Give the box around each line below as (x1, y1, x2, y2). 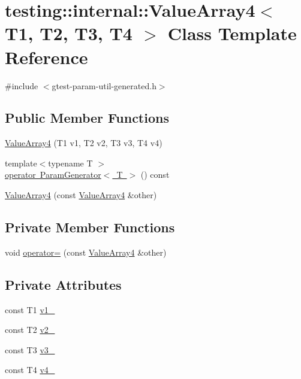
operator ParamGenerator (5, 168, 101, 181)
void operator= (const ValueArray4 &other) (5, 245, 167, 258)
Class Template (167, 21, 297, 46)
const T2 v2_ (5, 323, 55, 336)
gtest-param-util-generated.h (52, 79, 156, 92)
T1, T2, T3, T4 (5, 21, 133, 46)
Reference (5, 44, 88, 69)
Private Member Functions (5, 218, 175, 237)
